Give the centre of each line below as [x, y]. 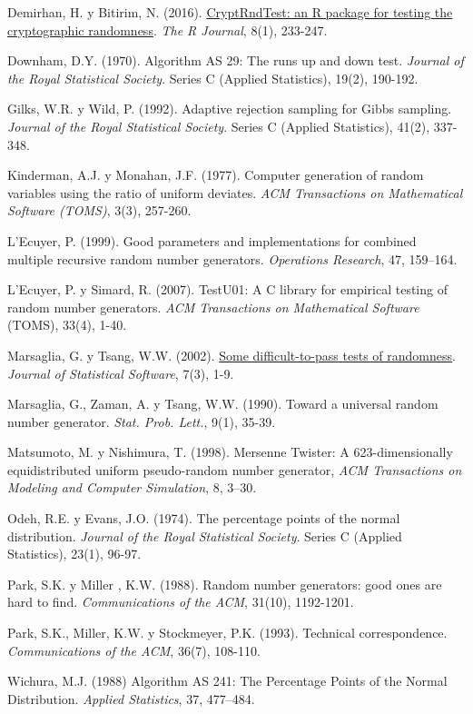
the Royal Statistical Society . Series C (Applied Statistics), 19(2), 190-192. [213, 78]
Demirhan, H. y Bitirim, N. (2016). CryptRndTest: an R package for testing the [230, 12]
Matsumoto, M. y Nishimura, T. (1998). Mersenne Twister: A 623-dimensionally [230, 452]
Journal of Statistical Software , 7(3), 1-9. [121, 373]
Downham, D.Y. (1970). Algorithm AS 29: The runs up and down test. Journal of [236, 60]
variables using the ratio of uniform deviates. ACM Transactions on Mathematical [235, 192]
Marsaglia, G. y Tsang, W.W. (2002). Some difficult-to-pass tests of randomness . [232, 355]
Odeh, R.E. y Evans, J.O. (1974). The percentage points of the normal [204, 518]
